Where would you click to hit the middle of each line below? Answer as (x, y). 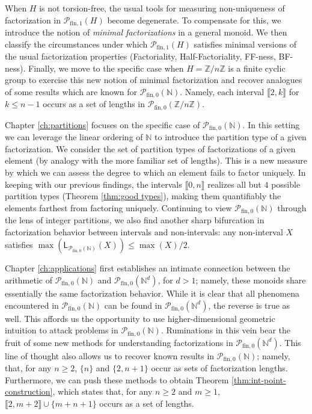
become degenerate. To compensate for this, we (194, 20)
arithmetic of (29, 280)
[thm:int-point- (259, 379)
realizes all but (234, 184)
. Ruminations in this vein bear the (226, 330)
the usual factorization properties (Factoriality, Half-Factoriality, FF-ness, (140, 56)
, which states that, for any (102, 391)
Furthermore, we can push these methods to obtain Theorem (117, 379)
